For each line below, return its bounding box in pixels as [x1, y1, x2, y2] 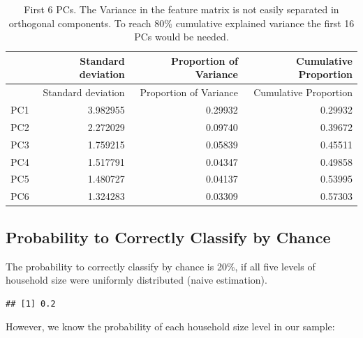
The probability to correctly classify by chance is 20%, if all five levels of [6, 259, 316, 273]
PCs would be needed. [134, 29, 229, 44]
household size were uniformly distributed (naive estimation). [6, 272, 267, 287]
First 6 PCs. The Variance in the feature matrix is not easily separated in [24, 2, 339, 16]
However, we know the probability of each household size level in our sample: [6, 319, 335, 334]
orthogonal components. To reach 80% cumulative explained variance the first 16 [8, 15, 355, 30]
